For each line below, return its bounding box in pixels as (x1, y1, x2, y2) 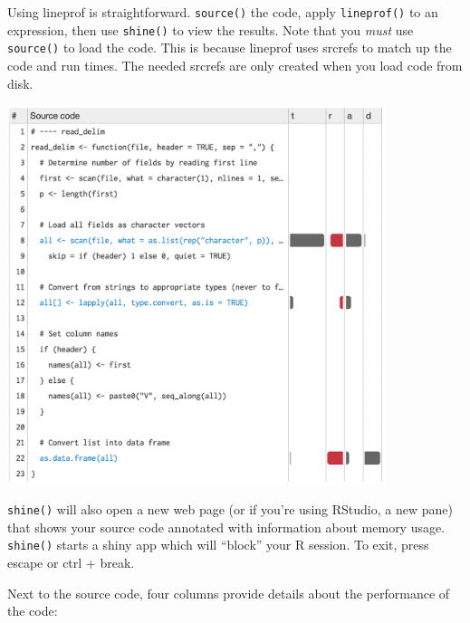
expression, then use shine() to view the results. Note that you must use (7, 20, 414, 39)
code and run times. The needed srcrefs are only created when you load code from (7, 55, 463, 74)
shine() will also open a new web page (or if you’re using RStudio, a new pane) (7, 500, 453, 519)
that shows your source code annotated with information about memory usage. (7, 517, 446, 536)
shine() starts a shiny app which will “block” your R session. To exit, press (7, 535, 429, 554)
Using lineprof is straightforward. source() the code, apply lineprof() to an (7, 3, 438, 21)
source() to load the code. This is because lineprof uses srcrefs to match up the (7, 38, 452, 57)
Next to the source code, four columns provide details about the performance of (7, 583, 450, 602)
